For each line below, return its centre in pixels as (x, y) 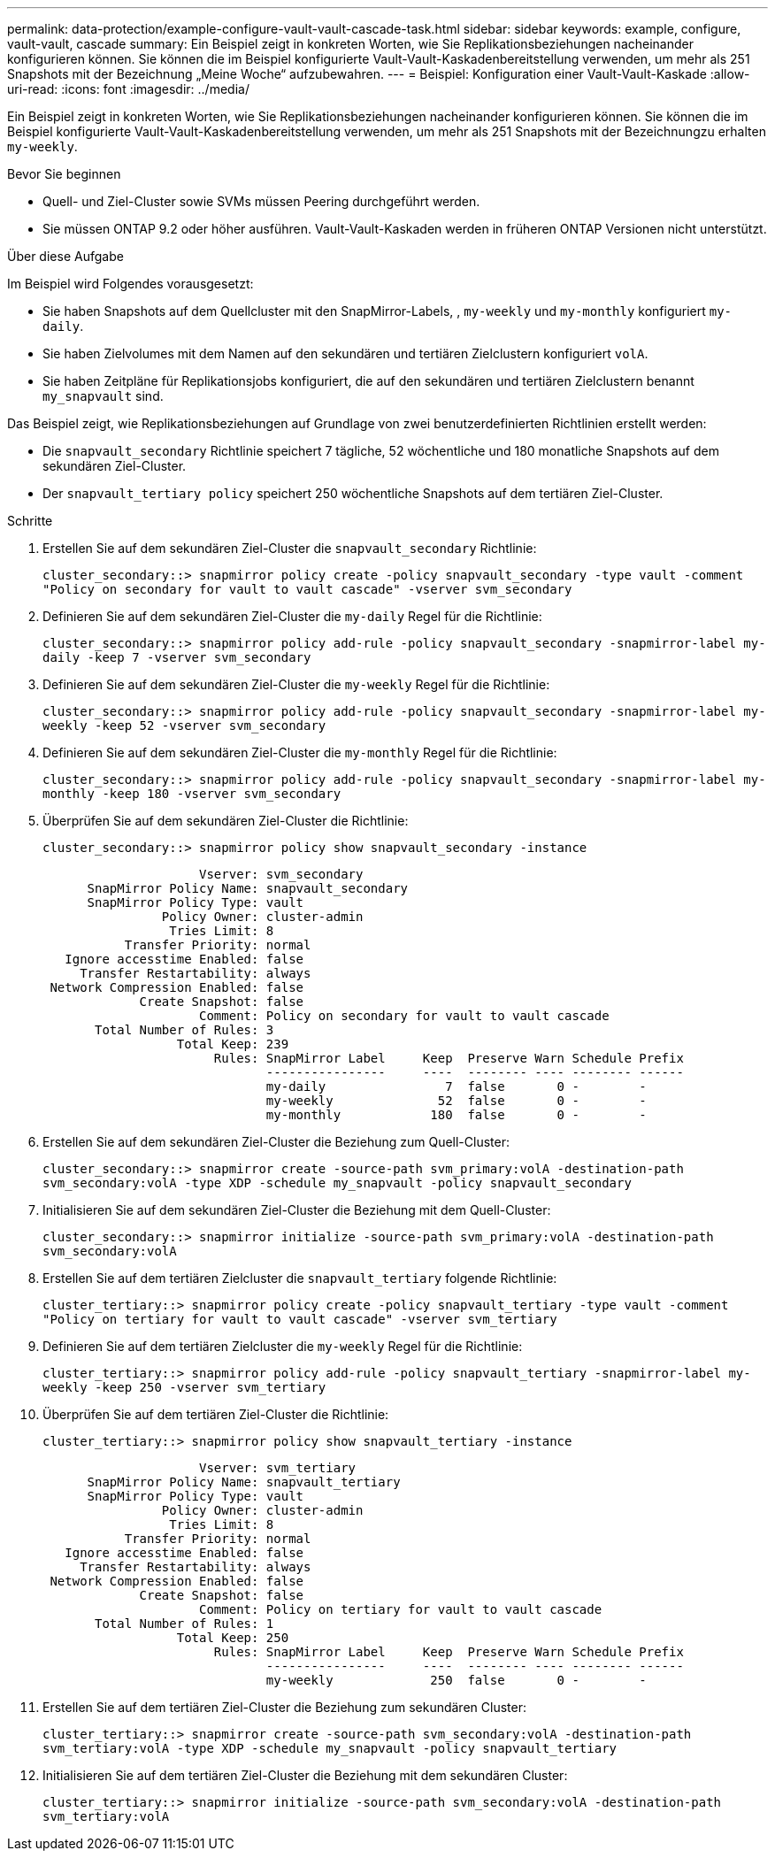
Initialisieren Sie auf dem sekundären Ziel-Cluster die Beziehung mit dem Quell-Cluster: (297, 1210)
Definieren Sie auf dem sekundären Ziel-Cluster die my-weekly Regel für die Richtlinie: (296, 684)
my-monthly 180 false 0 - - (456, 1115)
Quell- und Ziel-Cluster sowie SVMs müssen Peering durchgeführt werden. (261, 201)
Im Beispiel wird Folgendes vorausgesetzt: (130, 284)
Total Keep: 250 (233, 1638)
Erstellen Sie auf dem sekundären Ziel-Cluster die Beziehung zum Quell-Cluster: (276, 1142)
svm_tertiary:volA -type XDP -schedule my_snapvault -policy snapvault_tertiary (330, 1748)
